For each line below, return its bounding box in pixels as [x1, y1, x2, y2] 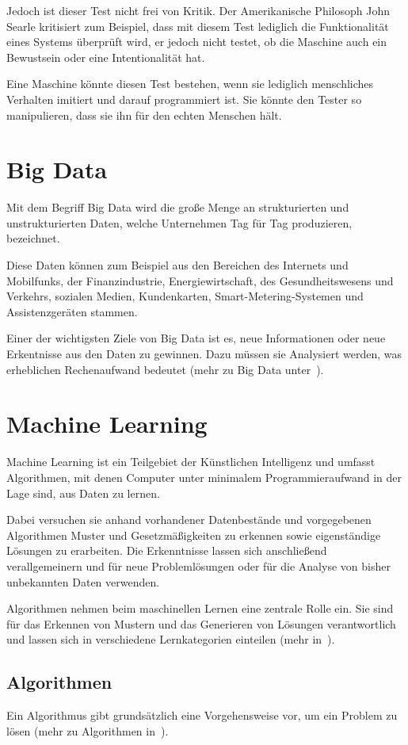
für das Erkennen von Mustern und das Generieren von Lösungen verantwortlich [6, 615, 396, 632]
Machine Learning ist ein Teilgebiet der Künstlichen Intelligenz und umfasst [6, 453, 376, 470]
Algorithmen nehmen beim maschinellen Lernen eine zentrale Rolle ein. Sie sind [6, 600, 394, 617]
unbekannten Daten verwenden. [6, 573, 160, 590]
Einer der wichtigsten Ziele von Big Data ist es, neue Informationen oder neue [6, 330, 386, 346]
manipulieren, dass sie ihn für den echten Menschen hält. [6, 106, 282, 123]
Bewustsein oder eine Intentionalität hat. [6, 48, 205, 65]
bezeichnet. [6, 230, 60, 246]
